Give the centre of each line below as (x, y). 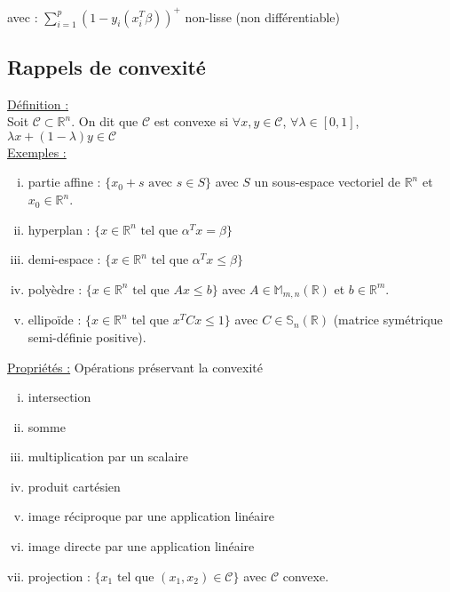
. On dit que (105, 121)
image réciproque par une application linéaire (151, 516)
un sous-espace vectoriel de (327, 182)
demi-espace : (64, 259)
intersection (59, 397)
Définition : (38, 104)
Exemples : (37, 152)
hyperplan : (59, 229)
